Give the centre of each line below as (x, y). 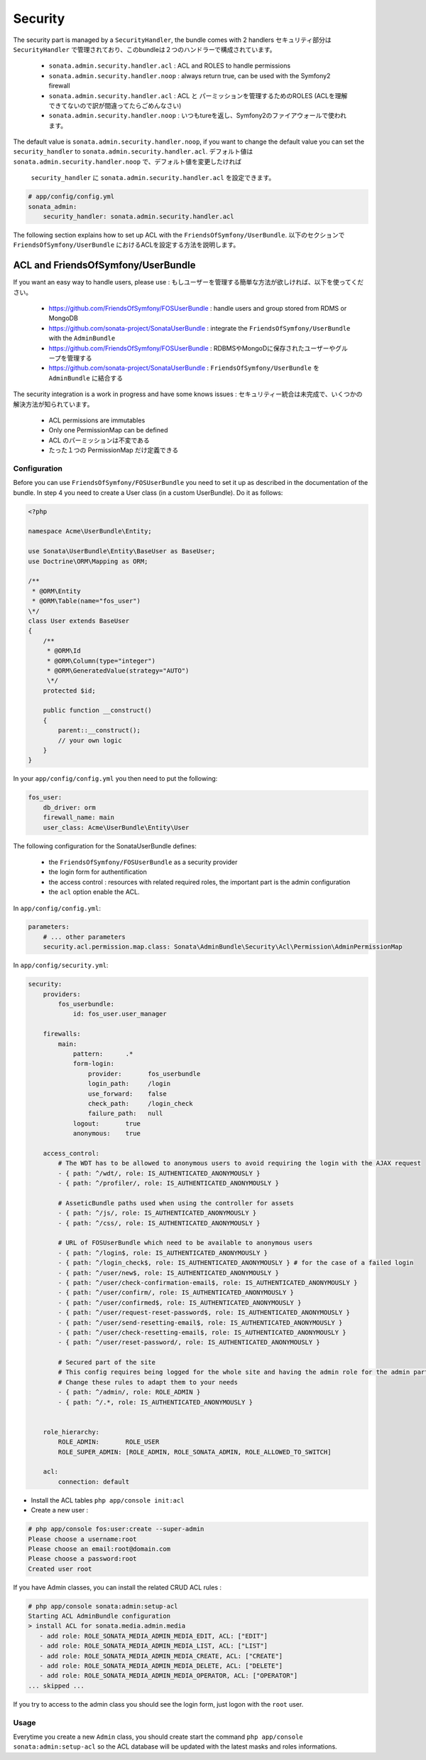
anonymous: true (107, 1134)
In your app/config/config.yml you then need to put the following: (115, 779)
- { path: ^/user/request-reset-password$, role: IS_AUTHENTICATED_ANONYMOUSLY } (204, 1313)
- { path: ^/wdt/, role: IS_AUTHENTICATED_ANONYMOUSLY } (159, 1173)
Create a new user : (60, 1510)
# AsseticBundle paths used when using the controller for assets (176, 1203)
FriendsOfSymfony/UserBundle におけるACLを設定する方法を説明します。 (126, 245)
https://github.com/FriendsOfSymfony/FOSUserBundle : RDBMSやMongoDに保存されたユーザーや (192, 348)
